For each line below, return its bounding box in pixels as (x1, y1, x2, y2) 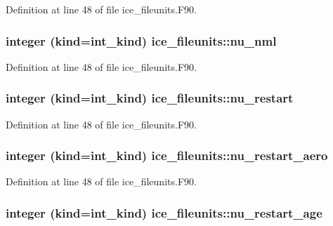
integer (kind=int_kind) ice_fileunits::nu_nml (6, 32, 277, 49)
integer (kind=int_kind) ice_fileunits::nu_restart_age (6, 204, 322, 221)
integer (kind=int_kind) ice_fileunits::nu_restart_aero (6, 147, 328, 164)
